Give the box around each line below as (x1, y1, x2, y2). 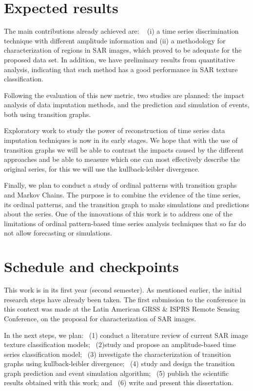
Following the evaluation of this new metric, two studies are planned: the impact (4, 90, 245, 100)
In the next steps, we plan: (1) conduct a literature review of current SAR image (4, 330, 249, 340)
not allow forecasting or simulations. (4, 228, 112, 238)
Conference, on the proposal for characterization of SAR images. (4, 313, 196, 323)
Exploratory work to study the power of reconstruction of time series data (4, 125, 225, 136)
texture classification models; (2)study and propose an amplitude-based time (4, 339, 236, 350)
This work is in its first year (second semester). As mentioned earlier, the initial (4, 285, 242, 295)
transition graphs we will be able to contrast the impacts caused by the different (4, 144, 244, 155)
